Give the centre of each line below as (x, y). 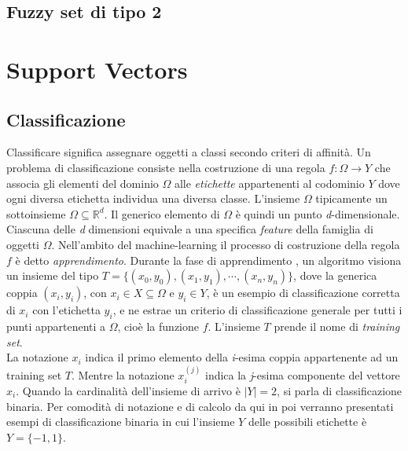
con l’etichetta (66, 310)
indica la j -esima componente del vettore (302, 374)
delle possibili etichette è (307, 422)
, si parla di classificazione (340, 390)
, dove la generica (335, 275)
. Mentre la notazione (123, 374)
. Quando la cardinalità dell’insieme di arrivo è (128, 390)
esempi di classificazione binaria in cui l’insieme (121, 422)
